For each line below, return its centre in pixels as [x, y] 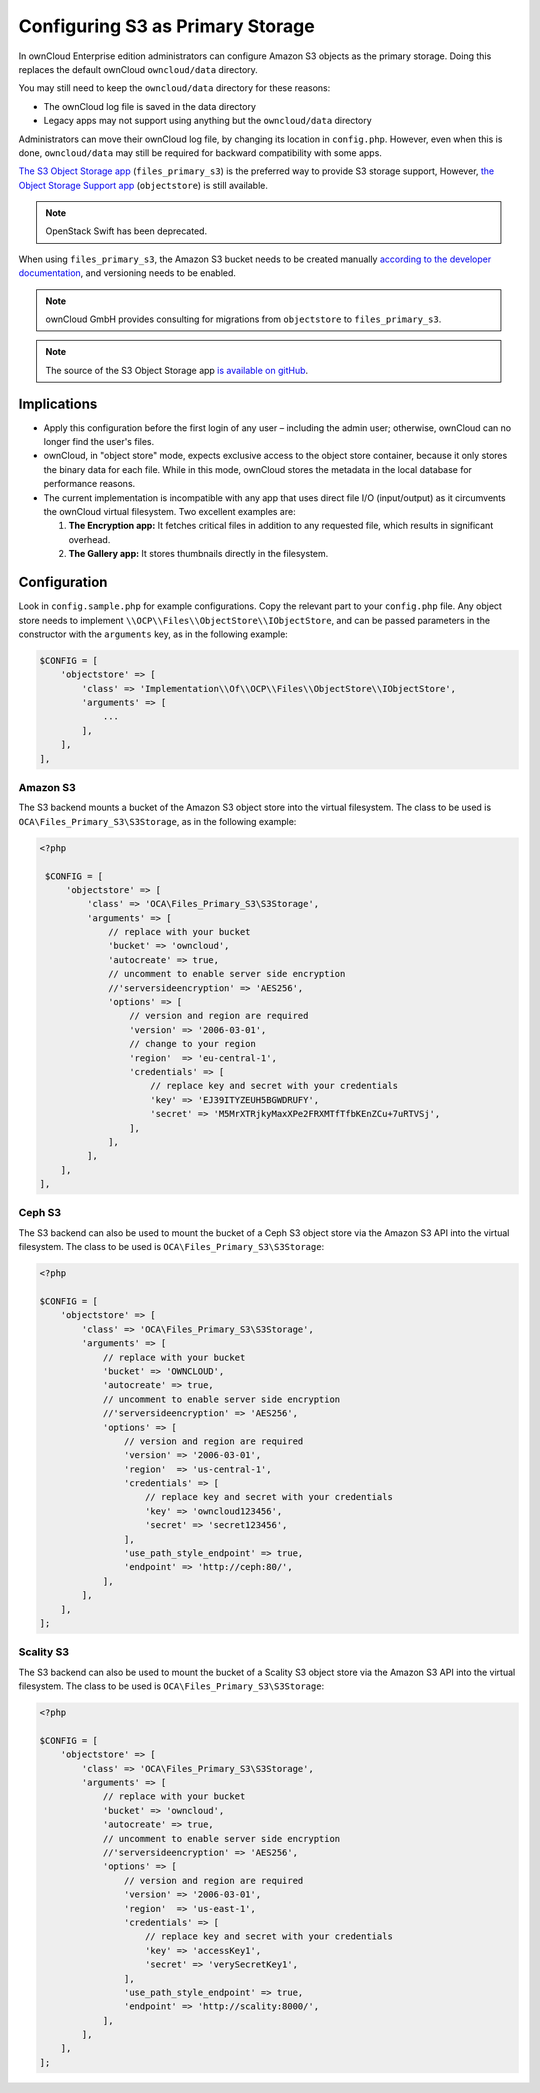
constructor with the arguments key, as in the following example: [153, 634]
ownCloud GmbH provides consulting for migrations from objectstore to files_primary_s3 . [243, 319]
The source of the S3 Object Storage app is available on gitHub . [177, 370]
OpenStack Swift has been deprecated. [126, 231]
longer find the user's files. [99, 442]
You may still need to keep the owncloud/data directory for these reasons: [174, 88]
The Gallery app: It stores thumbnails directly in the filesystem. [198, 554]
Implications [58, 403]
